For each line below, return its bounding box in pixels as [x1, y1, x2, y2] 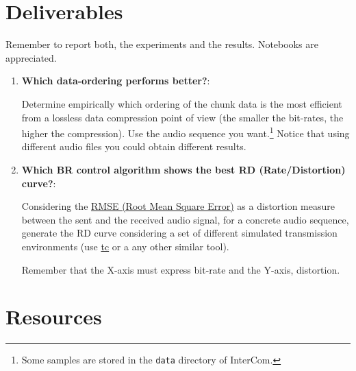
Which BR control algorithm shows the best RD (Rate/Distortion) [21, 162, 346, 176]
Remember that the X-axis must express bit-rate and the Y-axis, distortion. [21, 262, 340, 276]
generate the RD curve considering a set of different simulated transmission [21, 226, 338, 240]
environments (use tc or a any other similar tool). [21, 239, 229, 253]
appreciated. [5, 50, 57, 64]
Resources [5, 302, 102, 331]
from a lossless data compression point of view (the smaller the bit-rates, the [21, 110, 344, 124]
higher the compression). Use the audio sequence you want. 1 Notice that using [21, 124, 350, 140]
